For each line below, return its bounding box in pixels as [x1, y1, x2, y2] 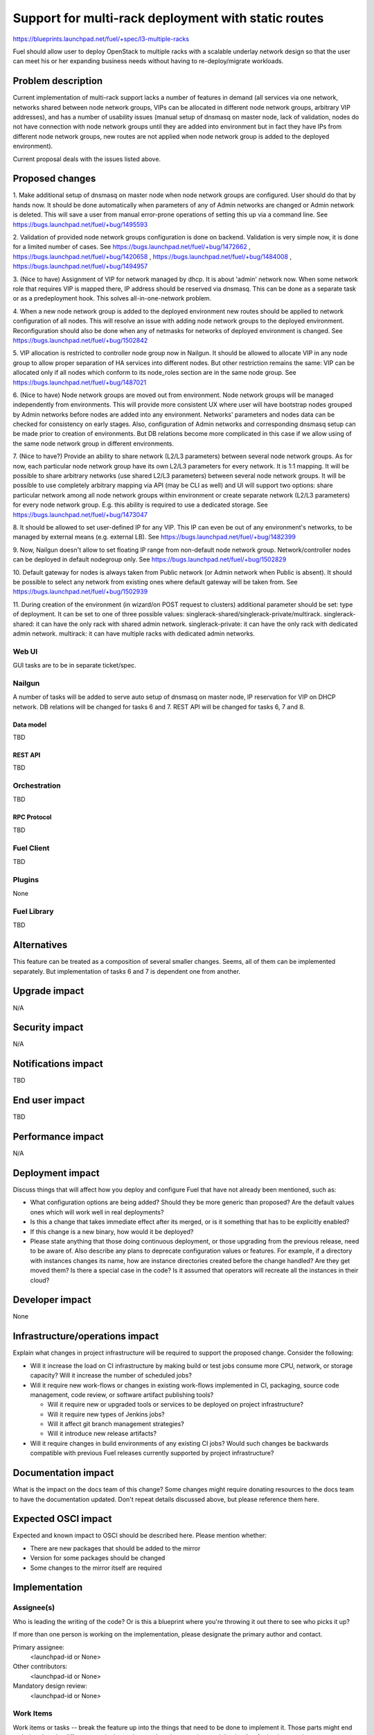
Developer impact [12, 1294, 91, 1306]
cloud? [30, 1276, 50, 1284]
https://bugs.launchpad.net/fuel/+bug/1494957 [12, 262, 148, 271]
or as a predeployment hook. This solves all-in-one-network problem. [12, 294, 212, 303]
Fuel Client [12, 843, 50, 853]
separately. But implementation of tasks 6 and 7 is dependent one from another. [12, 967, 241, 975]
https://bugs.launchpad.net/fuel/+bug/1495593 [12, 220, 148, 228]
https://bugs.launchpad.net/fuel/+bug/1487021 [12, 378, 147, 387]
